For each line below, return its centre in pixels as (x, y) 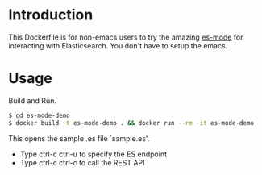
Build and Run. (32, 100)
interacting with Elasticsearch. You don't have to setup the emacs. (118, 45)
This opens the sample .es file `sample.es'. (79, 138)
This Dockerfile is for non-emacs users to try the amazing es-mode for (126, 37)
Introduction (51, 15)
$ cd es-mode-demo (39, 115)
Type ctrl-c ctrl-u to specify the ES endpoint (94, 154)
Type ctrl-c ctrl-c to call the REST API (82, 162)
